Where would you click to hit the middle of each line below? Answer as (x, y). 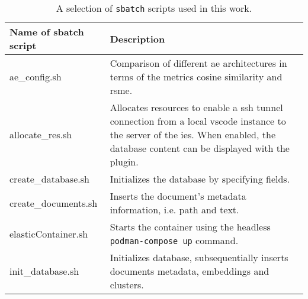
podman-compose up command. (174, 240)
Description (137, 38)
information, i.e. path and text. (174, 209)
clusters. (127, 285)
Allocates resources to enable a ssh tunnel (196, 107)
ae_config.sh (36, 77)
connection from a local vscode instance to (198, 121)
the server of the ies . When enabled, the (193, 134)
